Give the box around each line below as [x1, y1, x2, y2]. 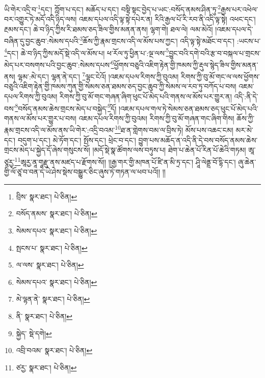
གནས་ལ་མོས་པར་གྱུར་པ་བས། [4, 112, 76, 123]
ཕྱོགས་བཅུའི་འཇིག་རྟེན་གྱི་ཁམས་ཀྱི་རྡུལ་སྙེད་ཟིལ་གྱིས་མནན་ [114, 59, 258, 70]
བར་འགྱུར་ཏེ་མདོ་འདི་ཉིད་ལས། [4, 14, 77, 24]
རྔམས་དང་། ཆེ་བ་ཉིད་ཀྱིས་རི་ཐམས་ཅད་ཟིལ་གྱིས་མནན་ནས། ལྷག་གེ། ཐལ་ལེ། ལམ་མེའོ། [4, 23, 213, 34]
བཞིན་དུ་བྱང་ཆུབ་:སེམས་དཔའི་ [4, 36, 80, 46]
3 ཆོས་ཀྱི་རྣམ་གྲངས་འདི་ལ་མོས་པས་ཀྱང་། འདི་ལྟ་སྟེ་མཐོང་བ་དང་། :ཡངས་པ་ [79, 34, 261, 46]
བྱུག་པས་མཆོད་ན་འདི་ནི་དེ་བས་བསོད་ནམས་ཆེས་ [138, 134, 258, 145]
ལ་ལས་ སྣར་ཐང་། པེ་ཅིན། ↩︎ [16, 259, 84, 270]
